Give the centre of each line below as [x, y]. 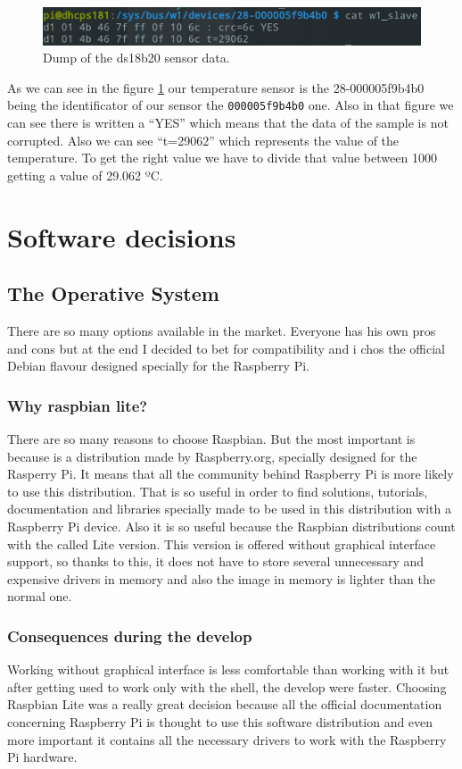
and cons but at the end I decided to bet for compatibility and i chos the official [226, 348]
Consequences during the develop [130, 635]
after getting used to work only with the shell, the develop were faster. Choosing [227, 686]
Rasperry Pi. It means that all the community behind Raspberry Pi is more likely [231, 474]
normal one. [40, 596]
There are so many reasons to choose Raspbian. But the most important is [211, 439]
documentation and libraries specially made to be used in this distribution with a [229, 509]
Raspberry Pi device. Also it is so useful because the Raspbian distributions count [231, 526]
